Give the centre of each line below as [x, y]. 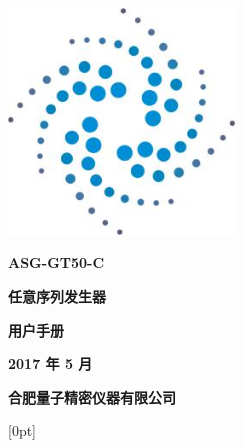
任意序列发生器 [57, 295]
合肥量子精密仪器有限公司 [92, 396]
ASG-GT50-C [56, 262]
